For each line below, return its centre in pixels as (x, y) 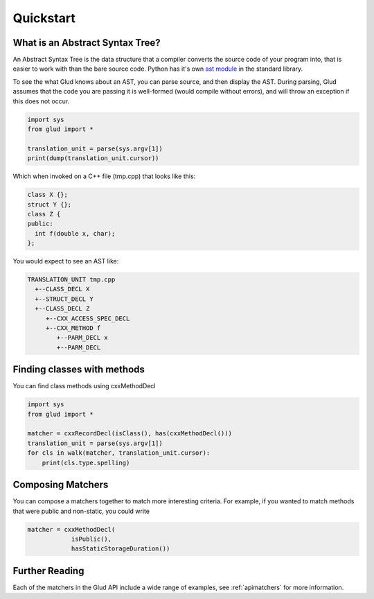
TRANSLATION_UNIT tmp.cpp (71, 280)
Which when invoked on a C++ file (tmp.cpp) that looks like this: (104, 176)
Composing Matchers (61, 485)
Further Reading (48, 571)
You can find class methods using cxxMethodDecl (84, 386)
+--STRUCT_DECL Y (64, 299)
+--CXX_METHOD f (73, 328)
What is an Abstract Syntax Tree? (87, 43)
